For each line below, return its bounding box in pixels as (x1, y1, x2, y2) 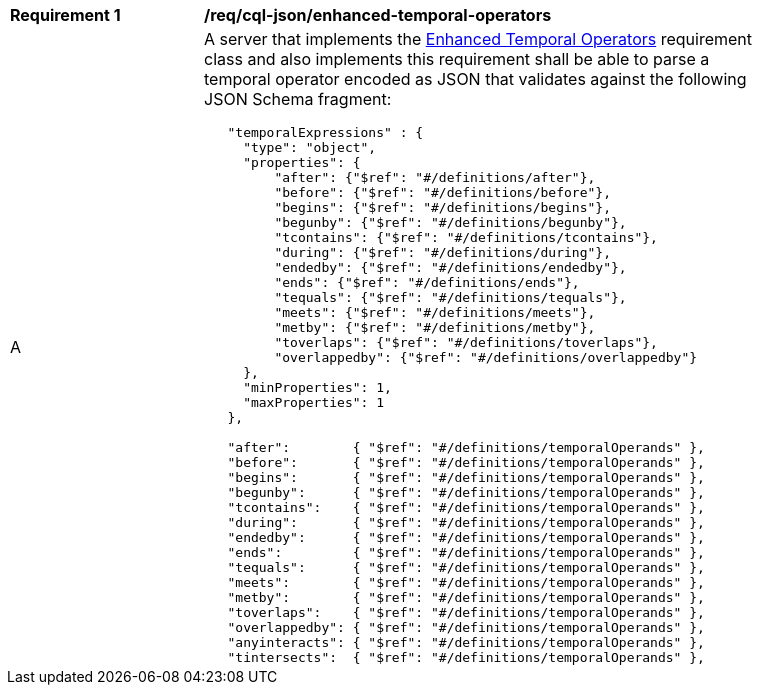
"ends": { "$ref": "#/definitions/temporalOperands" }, (227, 545, 705, 560)
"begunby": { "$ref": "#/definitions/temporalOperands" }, (227, 485, 705, 500)
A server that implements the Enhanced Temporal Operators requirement (204, 29, 753, 49)
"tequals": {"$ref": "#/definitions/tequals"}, (274, 290, 627, 305)
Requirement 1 (10, 5, 121, 25)
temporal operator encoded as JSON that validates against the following (204, 69, 747, 89)
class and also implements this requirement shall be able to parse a (204, 49, 710, 69)
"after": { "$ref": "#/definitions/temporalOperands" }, (227, 440, 705, 455)
